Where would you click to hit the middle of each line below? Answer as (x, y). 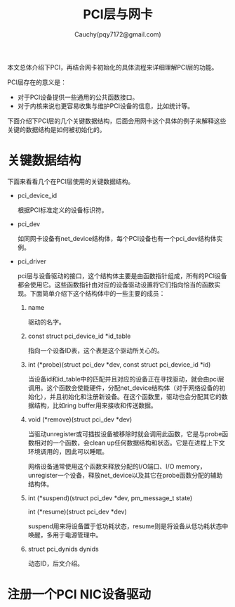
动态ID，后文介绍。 (56, 563)
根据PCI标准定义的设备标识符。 (62, 210)
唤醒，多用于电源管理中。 (65, 535)
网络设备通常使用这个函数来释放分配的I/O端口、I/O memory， (117, 466)
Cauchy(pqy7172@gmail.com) (118, 34)
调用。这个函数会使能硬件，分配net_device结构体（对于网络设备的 (123, 388)
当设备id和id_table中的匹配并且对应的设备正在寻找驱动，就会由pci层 (126, 379)
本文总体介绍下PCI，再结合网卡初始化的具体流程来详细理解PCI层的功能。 (113, 67)
